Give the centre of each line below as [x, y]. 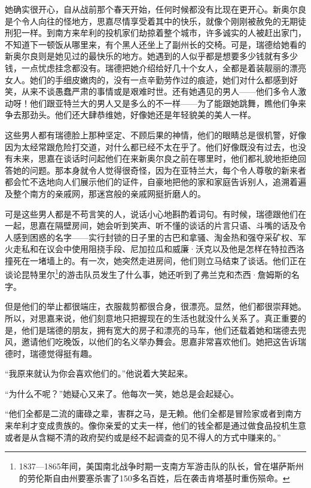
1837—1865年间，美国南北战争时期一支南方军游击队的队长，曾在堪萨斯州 [161, 466]
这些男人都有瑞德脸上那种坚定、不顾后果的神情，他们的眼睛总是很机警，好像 [155, 134]
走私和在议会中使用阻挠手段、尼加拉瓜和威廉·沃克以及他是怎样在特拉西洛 [158, 249]
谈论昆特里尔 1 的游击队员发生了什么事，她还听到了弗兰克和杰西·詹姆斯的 [148, 274]
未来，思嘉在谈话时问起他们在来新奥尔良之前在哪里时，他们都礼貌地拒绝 [155, 158]
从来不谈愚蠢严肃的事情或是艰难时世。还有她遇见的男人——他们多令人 [159, 91]
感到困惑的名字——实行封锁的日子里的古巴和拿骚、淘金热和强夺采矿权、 [155, 237]
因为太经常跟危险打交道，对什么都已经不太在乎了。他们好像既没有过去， [147, 146]
